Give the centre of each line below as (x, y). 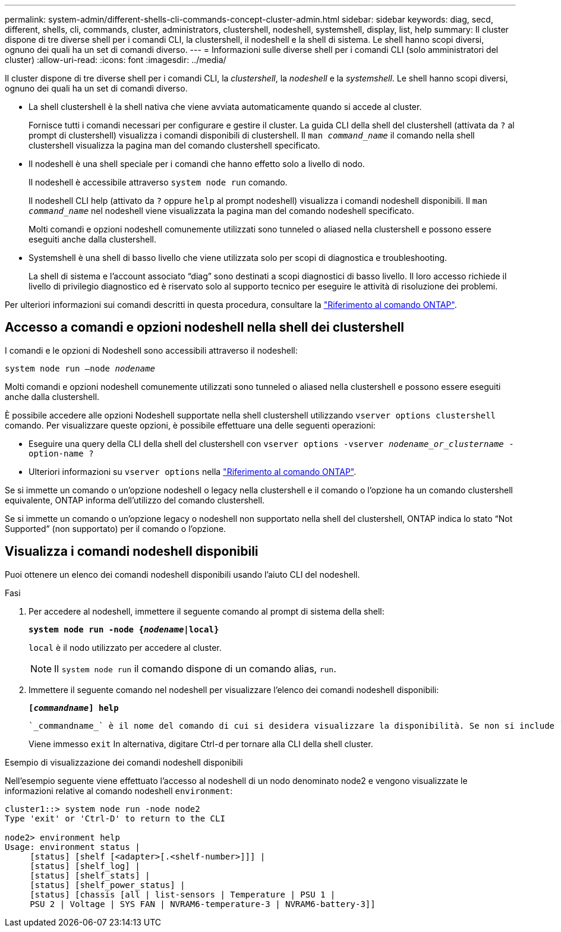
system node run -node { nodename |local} (124, 629)
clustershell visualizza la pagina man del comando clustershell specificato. (174, 145)
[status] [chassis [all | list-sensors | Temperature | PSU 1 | (183, 894)
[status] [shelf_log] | (85, 866)
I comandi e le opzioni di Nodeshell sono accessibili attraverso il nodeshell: (151, 350)
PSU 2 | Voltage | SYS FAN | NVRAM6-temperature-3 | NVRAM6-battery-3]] (203, 904)
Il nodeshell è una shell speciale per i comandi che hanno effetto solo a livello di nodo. (197, 164)
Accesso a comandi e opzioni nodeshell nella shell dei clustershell (204, 328)
